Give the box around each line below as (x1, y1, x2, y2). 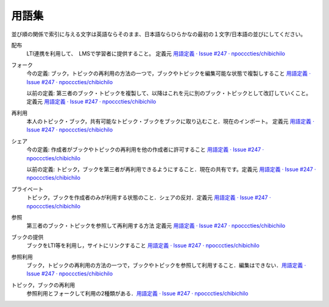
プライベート (11, 185, 44, 192)
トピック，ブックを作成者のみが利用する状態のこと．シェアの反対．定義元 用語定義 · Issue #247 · (26, 194, 271, 201)
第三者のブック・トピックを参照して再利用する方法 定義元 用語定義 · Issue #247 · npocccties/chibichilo (26, 222, 286, 230)
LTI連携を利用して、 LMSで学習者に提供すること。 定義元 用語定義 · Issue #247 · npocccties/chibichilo (26, 50, 286, 57)
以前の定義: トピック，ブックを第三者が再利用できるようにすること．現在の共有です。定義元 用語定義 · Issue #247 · (26, 166, 316, 173)
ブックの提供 (11, 233, 44, 241)
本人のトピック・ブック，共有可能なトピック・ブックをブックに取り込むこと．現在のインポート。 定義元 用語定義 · (26, 118, 315, 125)
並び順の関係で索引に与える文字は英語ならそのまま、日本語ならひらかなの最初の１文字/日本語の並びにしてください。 (11, 30, 306, 38)
